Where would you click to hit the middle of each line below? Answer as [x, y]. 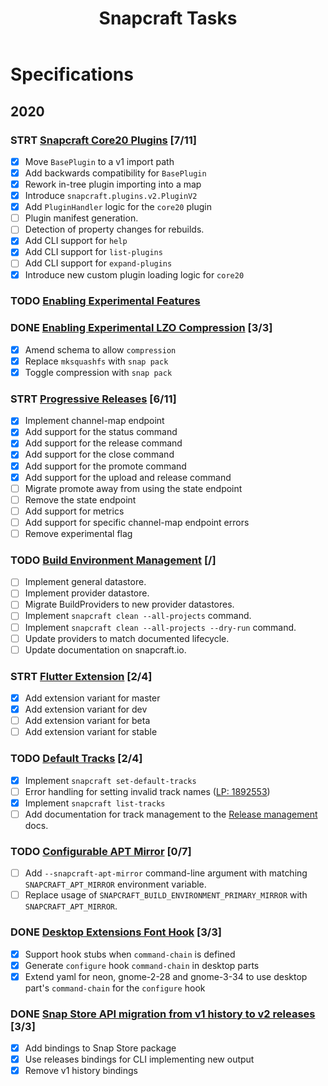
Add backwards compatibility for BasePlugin [115, 173]
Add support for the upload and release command [128, 477]
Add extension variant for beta [87, 721]
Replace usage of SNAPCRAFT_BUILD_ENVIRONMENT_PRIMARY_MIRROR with [166, 895]
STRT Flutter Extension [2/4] [81, 676]
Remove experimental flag [78, 533]
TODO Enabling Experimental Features [105, 301]
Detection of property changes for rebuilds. [114, 229]
